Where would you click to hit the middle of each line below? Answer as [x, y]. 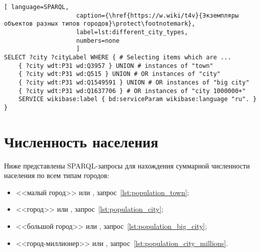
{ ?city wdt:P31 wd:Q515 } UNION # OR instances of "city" [119, 74]
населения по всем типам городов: [57, 175]
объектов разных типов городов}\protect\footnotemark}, [100, 24]
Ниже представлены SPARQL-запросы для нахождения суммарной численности [127, 165]
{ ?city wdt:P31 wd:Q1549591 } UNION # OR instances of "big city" [134, 82]
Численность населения [81, 141]
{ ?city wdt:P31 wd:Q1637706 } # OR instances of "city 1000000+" [132, 91]
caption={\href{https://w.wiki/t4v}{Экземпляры [157, 15]
